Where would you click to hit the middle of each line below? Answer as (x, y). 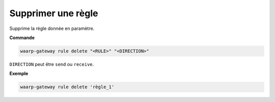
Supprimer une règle (54, 13)
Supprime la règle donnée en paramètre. (52, 28)
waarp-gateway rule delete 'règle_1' (67, 87)
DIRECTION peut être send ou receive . (52, 64)
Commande (22, 38)
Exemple (19, 74)
